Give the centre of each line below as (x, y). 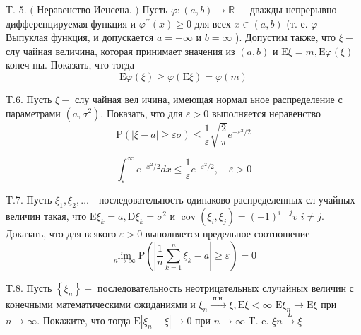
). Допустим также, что (286, 37)
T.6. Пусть (29, 99)
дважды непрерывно (293, 9)
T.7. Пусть (29, 200)
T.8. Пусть (29, 287)
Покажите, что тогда (87, 321)
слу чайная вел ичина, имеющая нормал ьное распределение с (208, 99)
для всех (213, 23)
